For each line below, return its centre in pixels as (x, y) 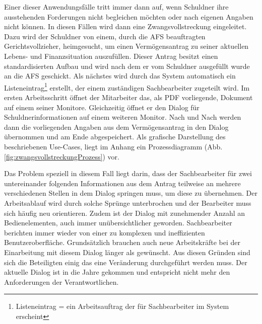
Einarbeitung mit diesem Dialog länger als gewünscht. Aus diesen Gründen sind (127, 252)
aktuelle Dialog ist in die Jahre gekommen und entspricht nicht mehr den (117, 272)
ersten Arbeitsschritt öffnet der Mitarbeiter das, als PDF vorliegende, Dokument (128, 97)
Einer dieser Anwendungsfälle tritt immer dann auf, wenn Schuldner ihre (116, 7)
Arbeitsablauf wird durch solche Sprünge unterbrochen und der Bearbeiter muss (128, 202)
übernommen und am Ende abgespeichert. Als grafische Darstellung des (115, 137)
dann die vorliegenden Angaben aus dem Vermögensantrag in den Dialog (116, 127)
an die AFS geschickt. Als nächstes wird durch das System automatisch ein (120, 76)
